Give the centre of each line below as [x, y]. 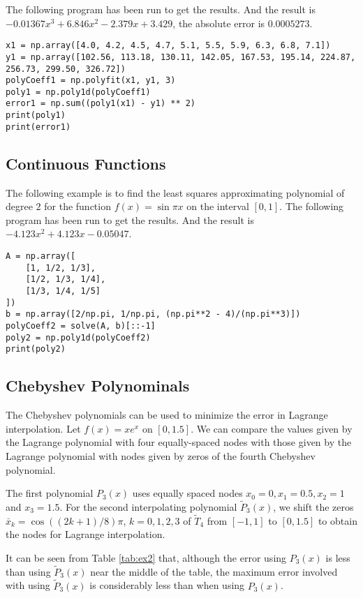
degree [19, 206]
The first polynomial [50, 493]
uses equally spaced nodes [187, 493]
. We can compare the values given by [272, 428]
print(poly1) [36, 115]
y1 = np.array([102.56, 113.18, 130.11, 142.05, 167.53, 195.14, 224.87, [181, 57]
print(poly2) [36, 349]
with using [28, 585]
